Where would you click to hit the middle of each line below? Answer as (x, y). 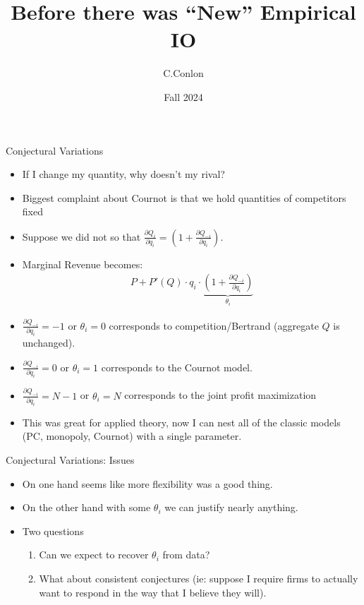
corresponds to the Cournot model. (177, 367)
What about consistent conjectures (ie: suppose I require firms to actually (199, 578)
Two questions (53, 531)
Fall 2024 (183, 96)
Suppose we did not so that (81, 236)
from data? (186, 555)
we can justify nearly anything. (231, 507)
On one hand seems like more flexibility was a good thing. (147, 483)
